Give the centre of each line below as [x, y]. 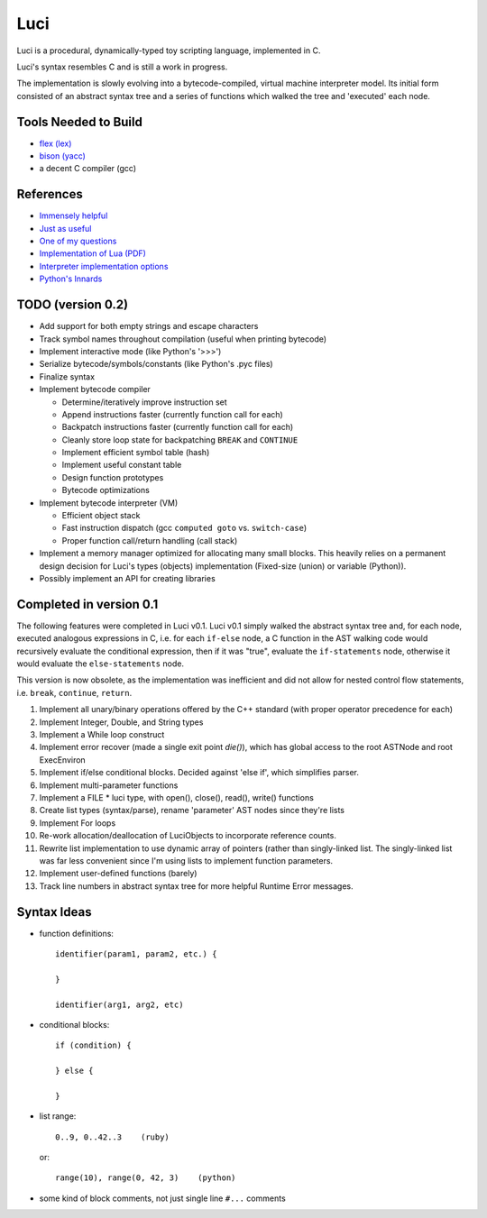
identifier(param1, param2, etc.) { [136, 954]
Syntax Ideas [54, 912]
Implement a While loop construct [102, 735]
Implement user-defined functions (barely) [118, 874]
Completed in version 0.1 [87, 604]
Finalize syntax [67, 376]
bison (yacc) [62, 156]
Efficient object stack [101, 516]
